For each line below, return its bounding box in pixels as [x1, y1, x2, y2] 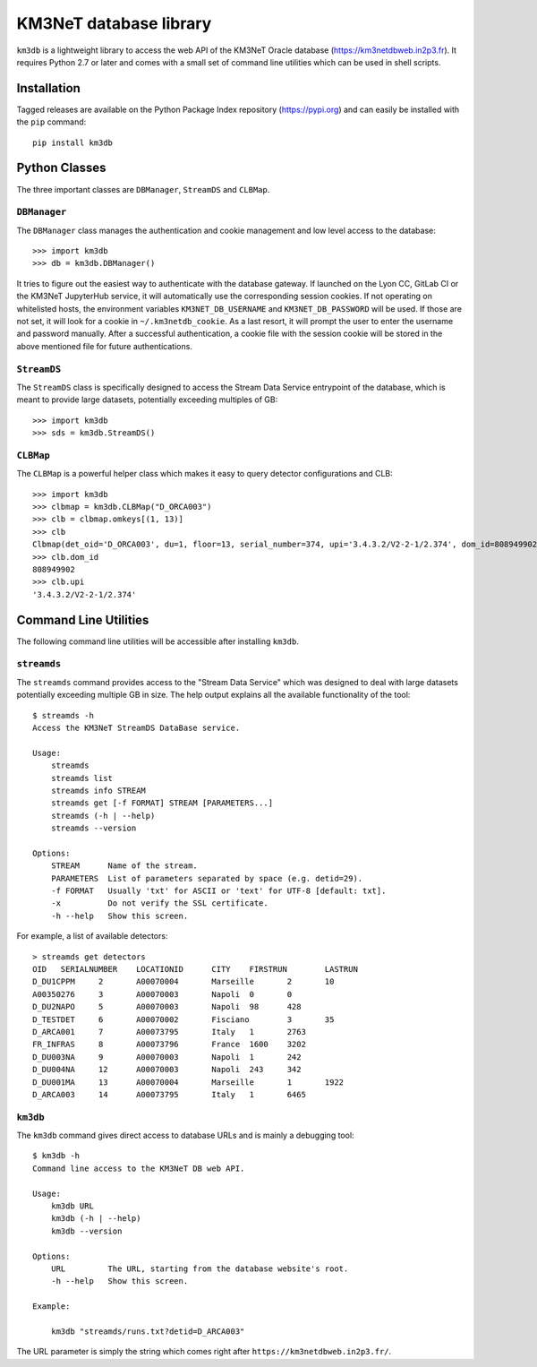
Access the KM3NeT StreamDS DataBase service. [32, 722, 241, 733]
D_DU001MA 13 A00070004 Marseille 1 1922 [32, 1077, 345, 1088]
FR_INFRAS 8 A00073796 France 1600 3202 [32, 1039, 306, 1050]
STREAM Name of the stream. [50, 861, 199, 871]
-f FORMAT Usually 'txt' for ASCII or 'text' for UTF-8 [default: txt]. [50, 886, 387, 896]
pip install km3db [32, 137, 114, 148]
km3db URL [50, 1201, 94, 1211]
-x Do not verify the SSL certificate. [50, 898, 268, 908]
